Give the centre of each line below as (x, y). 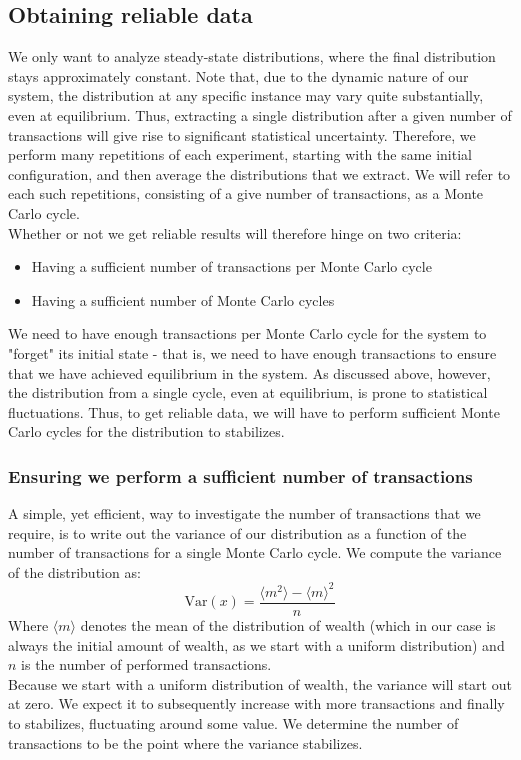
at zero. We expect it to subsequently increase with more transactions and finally (256, 703)
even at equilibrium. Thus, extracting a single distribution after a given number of (260, 114)
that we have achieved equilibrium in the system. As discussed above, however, (249, 372)
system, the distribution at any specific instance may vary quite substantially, (246, 95)
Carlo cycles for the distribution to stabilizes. (146, 431)
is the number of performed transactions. (146, 664)
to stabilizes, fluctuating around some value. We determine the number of (233, 723)
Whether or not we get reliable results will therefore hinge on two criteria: (235, 232)
